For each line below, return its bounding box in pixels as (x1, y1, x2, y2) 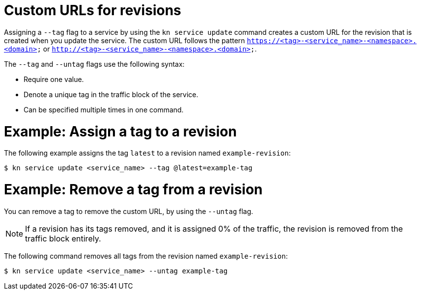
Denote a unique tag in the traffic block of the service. (24, 90, 198, 99)
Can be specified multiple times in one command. (24, 105, 184, 114)
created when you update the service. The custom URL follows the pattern (4, 36, 245, 45)
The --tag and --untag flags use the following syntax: (4, 59, 185, 68)
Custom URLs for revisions (4, 2, 181, 19)
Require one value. (24, 75, 84, 83)
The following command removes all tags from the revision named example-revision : (4, 251, 288, 260)
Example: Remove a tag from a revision (4, 181, 263, 198)
